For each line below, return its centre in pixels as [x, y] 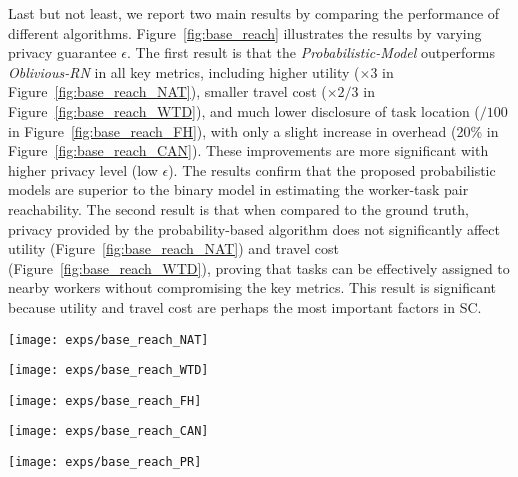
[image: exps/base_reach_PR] [105, 462]
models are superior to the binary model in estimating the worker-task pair [238, 189]
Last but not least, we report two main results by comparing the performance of [254, 13]
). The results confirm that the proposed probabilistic [332, 169]
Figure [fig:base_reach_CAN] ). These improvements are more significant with [248, 150]
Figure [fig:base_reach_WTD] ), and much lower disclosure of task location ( [244, 110]
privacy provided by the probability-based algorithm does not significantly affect [254, 228]
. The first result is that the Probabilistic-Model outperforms [311, 52]
